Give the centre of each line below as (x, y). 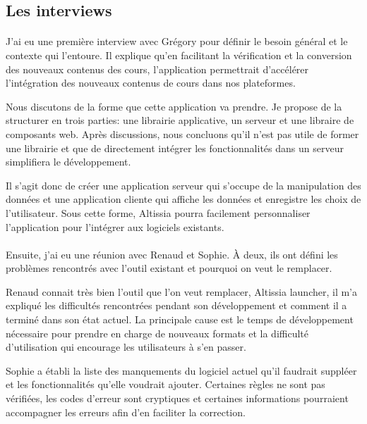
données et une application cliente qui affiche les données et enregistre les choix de (183, 199)
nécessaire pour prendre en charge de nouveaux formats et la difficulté (157, 333)
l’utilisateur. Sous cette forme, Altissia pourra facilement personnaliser (158, 212)
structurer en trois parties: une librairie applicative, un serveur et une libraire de (180, 120)
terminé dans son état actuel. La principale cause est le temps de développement (180, 319)
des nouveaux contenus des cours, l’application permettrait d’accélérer (157, 69)
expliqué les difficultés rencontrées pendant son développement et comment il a (176, 305)
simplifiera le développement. (68, 162)
